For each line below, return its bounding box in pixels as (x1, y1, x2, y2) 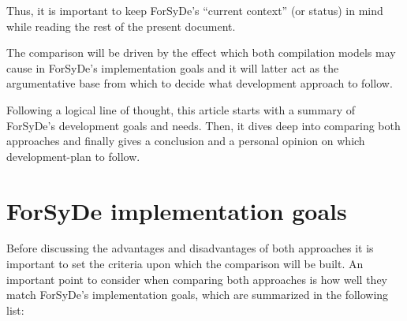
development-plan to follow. (6, 147, 140, 164)
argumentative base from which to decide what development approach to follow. (6, 75, 393, 91)
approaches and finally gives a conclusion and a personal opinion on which (6, 133, 365, 149)
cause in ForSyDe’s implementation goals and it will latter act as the (6, 59, 339, 76)
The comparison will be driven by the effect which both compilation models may (6, 44, 396, 61)
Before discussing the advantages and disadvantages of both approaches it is (6, 240, 374, 256)
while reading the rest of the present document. (6, 17, 236, 34)
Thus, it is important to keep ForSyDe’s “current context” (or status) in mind (6, 2, 383, 18)
